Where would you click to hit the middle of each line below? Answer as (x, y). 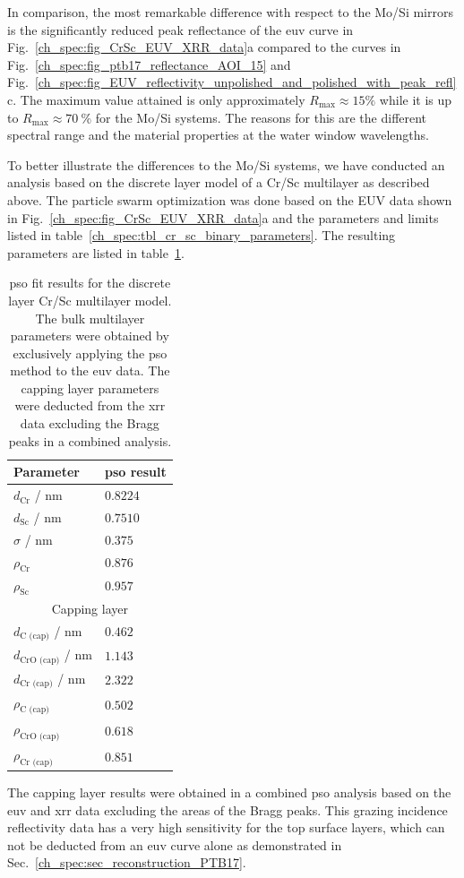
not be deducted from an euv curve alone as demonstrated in (175, 844)
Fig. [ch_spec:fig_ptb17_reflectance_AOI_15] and (149, 64)
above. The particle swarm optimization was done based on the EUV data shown (230, 199)
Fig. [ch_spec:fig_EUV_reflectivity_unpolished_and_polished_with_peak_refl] (232, 82)
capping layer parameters (90, 387)
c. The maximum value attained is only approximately (156, 99)
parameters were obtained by (90, 336)
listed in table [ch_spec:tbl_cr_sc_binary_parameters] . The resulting (202, 235)
